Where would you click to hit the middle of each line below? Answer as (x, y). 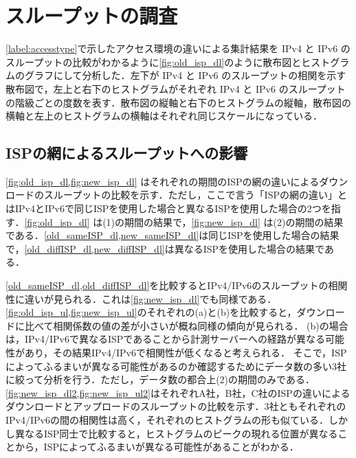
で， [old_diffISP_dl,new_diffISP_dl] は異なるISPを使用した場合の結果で (165, 248)
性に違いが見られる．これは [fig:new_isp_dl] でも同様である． (141, 298)
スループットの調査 (92, 15)
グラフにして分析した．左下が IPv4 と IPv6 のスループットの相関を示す (185, 75)
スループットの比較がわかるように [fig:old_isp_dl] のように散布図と (154, 61)
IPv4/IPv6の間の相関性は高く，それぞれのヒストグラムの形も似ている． (167, 419)
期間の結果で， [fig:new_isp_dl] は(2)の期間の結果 (234, 221)
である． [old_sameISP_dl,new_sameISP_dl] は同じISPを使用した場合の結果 (173, 235)
